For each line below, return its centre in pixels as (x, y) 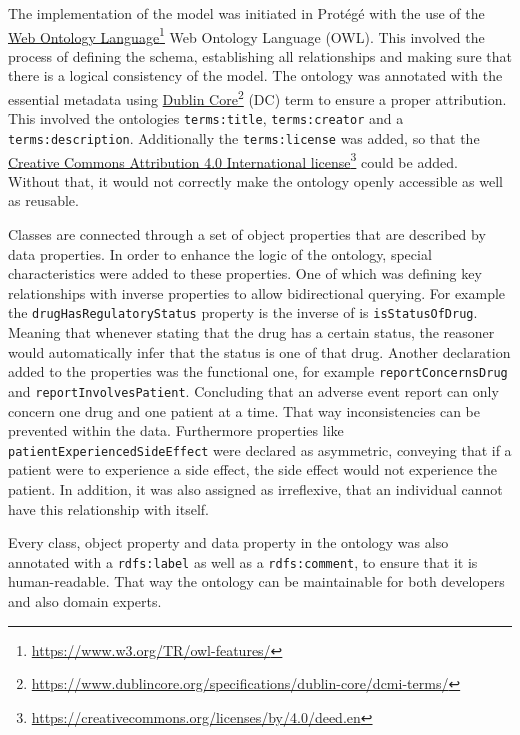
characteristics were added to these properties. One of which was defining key (245, 273)
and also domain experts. (85, 601)
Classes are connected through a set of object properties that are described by (247, 234)
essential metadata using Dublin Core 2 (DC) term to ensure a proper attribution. (257, 97)
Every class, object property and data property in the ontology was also (228, 542)
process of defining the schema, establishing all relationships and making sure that (260, 55)
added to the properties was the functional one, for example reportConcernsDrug (258, 371)
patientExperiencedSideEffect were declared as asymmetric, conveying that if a (260, 449)
